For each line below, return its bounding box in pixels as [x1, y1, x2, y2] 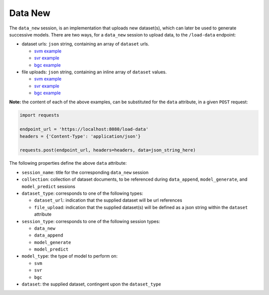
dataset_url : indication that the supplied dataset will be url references [34, 197, 182, 203]
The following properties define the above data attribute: [9, 160, 127, 166]
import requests [19, 112, 60, 118]
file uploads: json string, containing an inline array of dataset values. [21, 69, 167, 75]
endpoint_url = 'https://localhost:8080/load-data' [19, 126, 149, 132]
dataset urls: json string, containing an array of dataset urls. [21, 41, 149, 47]
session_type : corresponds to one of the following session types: [21, 218, 160, 224]
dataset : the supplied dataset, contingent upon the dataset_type [21, 281, 161, 287]
